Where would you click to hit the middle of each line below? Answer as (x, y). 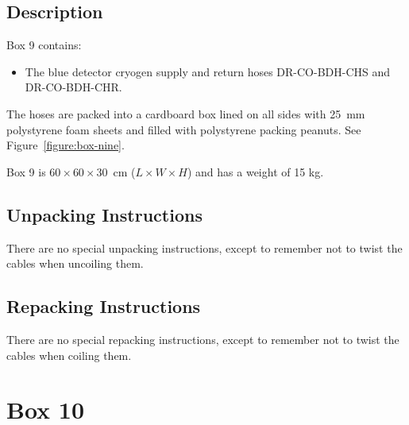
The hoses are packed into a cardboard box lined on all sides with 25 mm (186, 113)
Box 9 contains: (44, 45)
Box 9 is (26, 171)
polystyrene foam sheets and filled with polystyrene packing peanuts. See (184, 129)
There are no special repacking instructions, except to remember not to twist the (203, 339)
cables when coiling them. (69, 355)
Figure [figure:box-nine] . (66, 145)
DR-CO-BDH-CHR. (73, 87)
